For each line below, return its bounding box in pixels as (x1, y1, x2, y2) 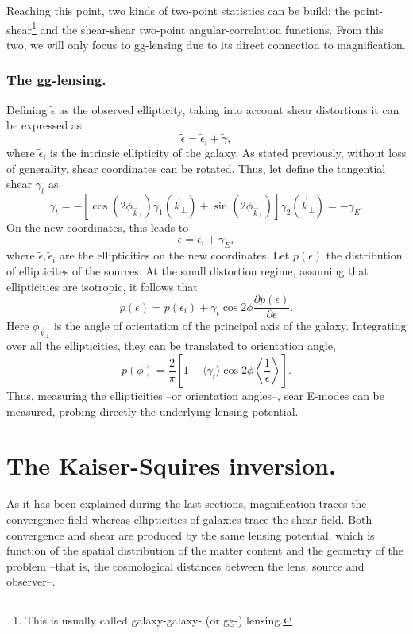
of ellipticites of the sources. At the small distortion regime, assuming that (6, 263, 369, 279)
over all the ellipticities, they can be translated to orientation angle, (6, 337, 336, 354)
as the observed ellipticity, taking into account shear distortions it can (59, 101, 399, 117)
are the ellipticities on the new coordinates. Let (59, 247, 290, 263)
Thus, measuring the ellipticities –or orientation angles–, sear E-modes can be (6, 387, 385, 404)
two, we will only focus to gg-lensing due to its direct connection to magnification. (6, 36, 406, 52)
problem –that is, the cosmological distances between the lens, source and (6, 557, 365, 574)
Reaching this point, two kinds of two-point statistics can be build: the (6, 2, 351, 18)
